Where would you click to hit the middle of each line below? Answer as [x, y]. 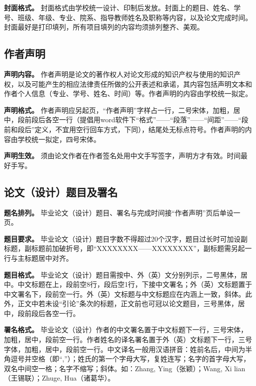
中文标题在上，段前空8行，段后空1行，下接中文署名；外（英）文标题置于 [135, 284]
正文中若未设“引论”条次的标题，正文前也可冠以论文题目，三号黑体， [128, 303]
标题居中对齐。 [48, 258]
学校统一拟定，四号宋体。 [59, 139]
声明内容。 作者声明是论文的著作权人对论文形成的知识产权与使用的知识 [119, 74]
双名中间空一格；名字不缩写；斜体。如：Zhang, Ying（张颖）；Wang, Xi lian [125, 368]
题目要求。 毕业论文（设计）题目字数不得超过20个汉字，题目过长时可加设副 [126, 238]
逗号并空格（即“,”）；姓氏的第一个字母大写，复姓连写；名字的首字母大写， [130, 359]
